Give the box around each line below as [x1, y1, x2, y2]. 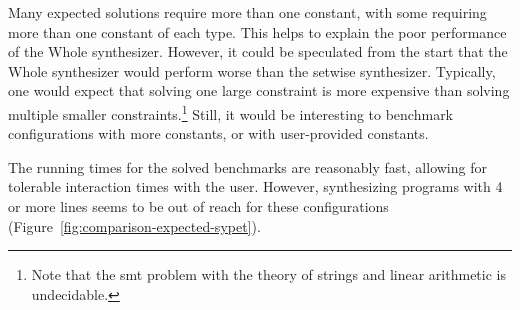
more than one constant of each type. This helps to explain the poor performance [8, 21, 507, 42]
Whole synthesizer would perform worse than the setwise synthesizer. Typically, [8, 60, 496, 81]
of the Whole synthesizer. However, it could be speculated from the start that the [8, 41, 508, 62]
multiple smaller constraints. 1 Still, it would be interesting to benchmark [8, 100, 454, 124]
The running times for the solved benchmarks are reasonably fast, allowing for [8, 156, 487, 177]
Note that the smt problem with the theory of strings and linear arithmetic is [31, 264, 506, 285]
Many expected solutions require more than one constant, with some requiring [8, 2, 487, 22]
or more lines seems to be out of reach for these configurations [8, 196, 389, 216]
